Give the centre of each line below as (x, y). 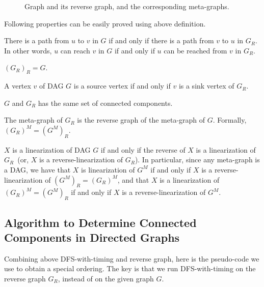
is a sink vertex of (206, 86)
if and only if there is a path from (161, 40)
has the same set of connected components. (105, 103)
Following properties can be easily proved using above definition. (105, 23)
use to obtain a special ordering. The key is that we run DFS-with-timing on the (130, 268)
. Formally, (230, 120)
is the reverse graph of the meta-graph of (141, 120)
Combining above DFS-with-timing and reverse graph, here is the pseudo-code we (132, 258)
